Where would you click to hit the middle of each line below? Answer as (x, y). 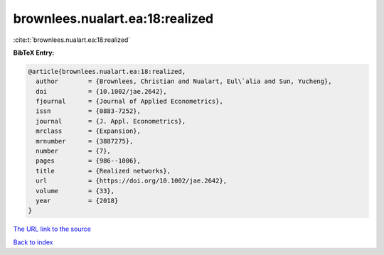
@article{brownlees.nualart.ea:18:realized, (107, 71)
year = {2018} (77, 201)
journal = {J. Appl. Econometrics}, (111, 121)
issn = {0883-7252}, (89, 111)
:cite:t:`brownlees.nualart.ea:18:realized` (72, 40)
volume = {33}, (75, 191)
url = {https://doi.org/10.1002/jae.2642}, (132, 181)
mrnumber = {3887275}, (85, 141)
